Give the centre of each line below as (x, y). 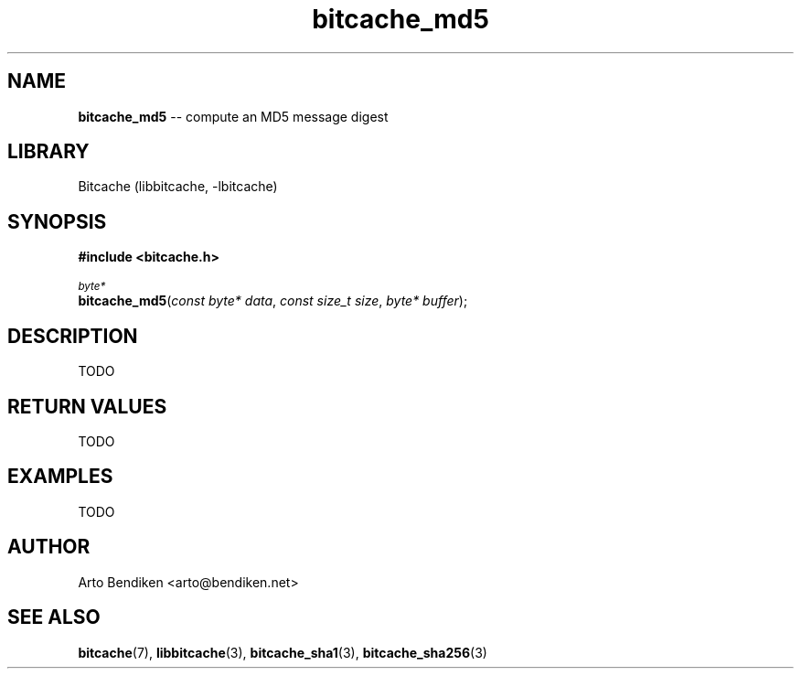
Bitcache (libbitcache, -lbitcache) (178, 187)
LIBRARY (48, 152)
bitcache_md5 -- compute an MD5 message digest (233, 116)
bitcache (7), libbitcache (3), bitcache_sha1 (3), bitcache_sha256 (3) (283, 652)
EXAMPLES (60, 477)
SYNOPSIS (57, 221)
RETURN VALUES (87, 406)
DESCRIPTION (73, 336)
